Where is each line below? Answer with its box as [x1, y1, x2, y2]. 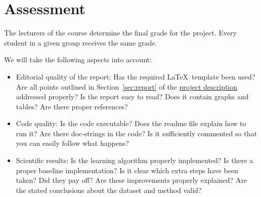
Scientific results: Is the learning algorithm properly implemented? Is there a [16, 155, 253, 166]
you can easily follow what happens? [16, 138, 129, 148]
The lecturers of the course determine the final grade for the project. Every [4, 27, 237, 38]
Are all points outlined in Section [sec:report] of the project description [16, 81, 238, 92]
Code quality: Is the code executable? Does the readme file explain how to [16, 118, 246, 129]
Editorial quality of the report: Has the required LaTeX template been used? [16, 71, 255, 82]
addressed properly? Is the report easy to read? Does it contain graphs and [16, 91, 249, 102]
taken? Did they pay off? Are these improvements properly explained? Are [16, 175, 247, 185]
